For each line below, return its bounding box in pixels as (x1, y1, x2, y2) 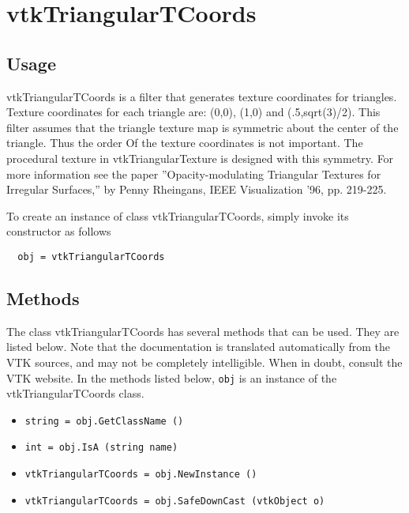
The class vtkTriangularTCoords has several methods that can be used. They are (6, 323, 400, 339)
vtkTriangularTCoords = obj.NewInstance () (24, 469, 257, 481)
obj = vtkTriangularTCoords (17, 251, 165, 262)
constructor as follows (6, 223, 111, 240)
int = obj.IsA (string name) (24, 442, 178, 454)
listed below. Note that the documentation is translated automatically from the (6, 338, 391, 355)
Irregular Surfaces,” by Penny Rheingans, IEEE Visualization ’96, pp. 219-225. (6, 181, 387, 198)
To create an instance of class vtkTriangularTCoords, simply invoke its (6, 207, 349, 224)
